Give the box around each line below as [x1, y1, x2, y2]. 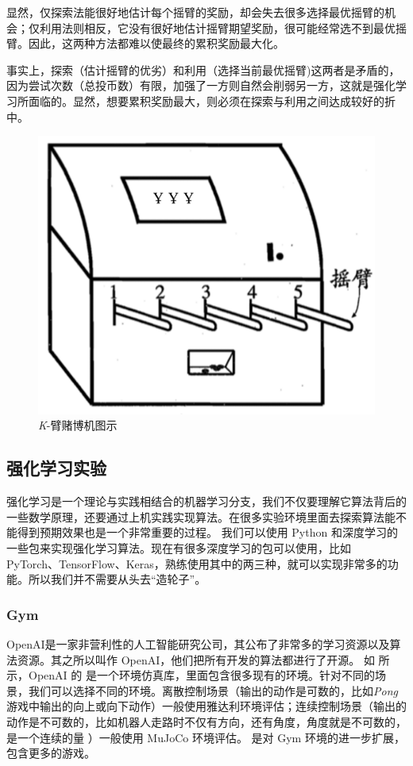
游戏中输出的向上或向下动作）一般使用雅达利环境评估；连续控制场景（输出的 [6, 698, 407, 714]
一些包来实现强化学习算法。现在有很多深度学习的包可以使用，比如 [6, 539, 351, 556]
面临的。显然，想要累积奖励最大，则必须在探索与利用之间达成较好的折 [28, 92, 396, 109]
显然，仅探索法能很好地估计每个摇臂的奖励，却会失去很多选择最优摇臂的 [6, 4, 384, 20]
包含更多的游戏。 [6, 745, 95, 761]
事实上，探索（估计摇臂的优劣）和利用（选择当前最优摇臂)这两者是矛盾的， [6, 61, 400, 78]
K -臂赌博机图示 [38, 417, 118, 433]
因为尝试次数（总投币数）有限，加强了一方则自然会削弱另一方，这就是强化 [6, 77, 396, 94]
